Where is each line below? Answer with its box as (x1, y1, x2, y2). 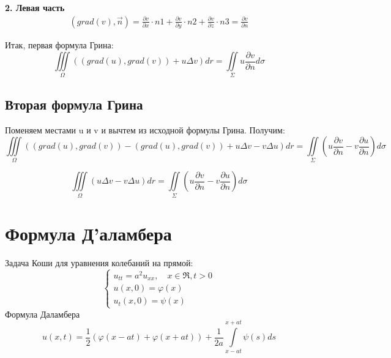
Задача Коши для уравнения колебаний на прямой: (5, 256, 193, 269)
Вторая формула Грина (5, 94, 143, 113)
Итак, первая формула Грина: (5, 38, 114, 51)
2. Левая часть (5, 1, 65, 13)
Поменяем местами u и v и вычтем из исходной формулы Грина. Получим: (5, 123, 285, 136)
